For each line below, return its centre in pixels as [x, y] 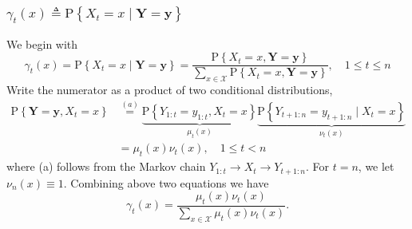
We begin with [42, 43]
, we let [376, 166]
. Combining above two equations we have [166, 182]
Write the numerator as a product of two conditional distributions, [170, 90]
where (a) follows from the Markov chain [106, 166]
